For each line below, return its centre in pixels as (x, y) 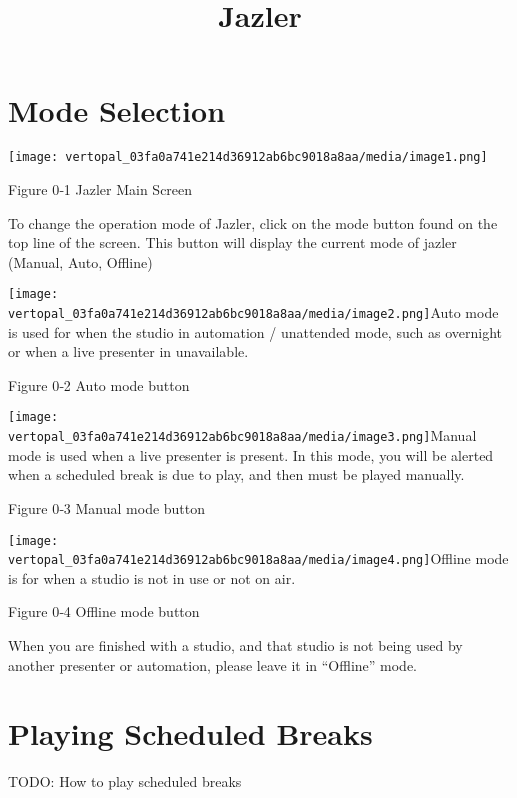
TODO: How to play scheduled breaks (125, 781)
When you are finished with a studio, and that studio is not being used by (235, 645)
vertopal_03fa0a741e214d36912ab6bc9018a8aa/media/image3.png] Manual (242, 435)
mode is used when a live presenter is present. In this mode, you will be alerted (251, 454)
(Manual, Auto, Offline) (80, 261)
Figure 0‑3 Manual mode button (107, 507)
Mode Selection (117, 110)
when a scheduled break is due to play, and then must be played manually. (236, 474)
